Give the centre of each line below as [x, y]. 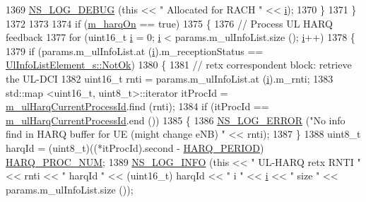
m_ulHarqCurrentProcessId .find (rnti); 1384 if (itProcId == [137, 106]
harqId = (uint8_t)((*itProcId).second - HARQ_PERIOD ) [135, 147]
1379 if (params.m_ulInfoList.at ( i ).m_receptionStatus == [135, 50]
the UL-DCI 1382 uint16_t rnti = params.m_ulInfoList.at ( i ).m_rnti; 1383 [170, 78]
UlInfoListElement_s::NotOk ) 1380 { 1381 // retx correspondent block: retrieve [179, 65]
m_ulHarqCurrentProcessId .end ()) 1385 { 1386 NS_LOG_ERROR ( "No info [176, 120]
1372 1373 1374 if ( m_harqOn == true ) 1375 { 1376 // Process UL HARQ [169, 23]
